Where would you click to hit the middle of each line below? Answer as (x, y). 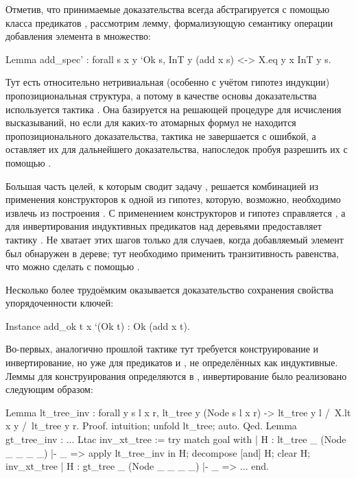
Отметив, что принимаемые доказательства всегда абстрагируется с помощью (168, 9)
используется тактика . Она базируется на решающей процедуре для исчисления (174, 109)
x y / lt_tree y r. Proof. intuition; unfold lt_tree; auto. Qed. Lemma (151, 426)
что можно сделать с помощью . (73, 266)
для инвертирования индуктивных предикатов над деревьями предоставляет (164, 226)
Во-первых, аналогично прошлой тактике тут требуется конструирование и (162, 349)
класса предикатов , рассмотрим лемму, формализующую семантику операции (169, 22)
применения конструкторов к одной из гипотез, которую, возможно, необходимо (173, 199)
